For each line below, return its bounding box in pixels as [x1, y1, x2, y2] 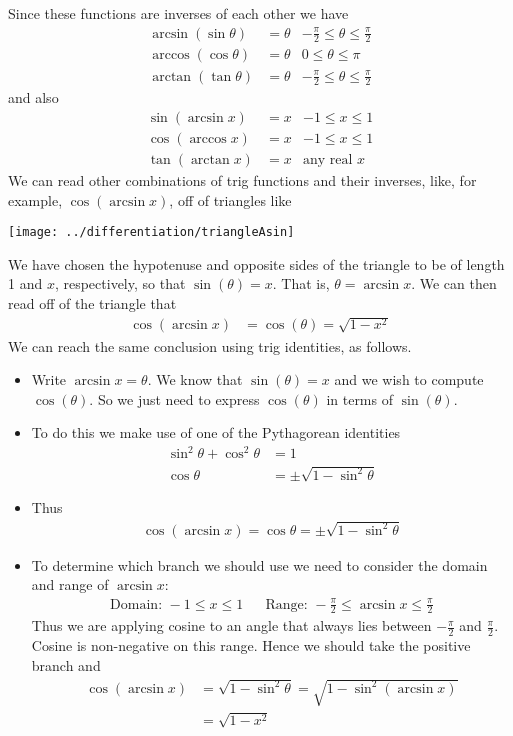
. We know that [147, 369, 243, 390]
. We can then [411, 273, 497, 294]
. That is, [272, 273, 330, 294]
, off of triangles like [169, 189, 292, 210]
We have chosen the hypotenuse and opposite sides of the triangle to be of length [8, 253, 505, 274]
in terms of [326, 388, 393, 409]
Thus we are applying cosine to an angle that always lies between [31, 615, 432, 636]
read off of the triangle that [8, 293, 177, 314]
